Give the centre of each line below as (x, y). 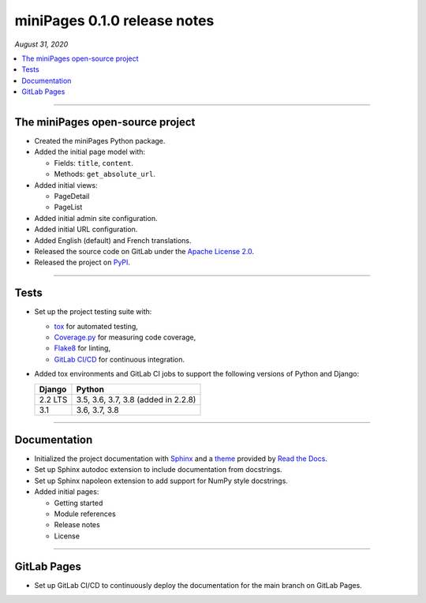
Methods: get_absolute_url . (105, 174)
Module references (85, 514)
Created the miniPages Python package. (100, 141)
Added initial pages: (67, 492)
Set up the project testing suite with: (93, 312)
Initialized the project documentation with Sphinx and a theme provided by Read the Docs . (181, 459)
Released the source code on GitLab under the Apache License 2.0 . (144, 251)
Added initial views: (66, 185)
